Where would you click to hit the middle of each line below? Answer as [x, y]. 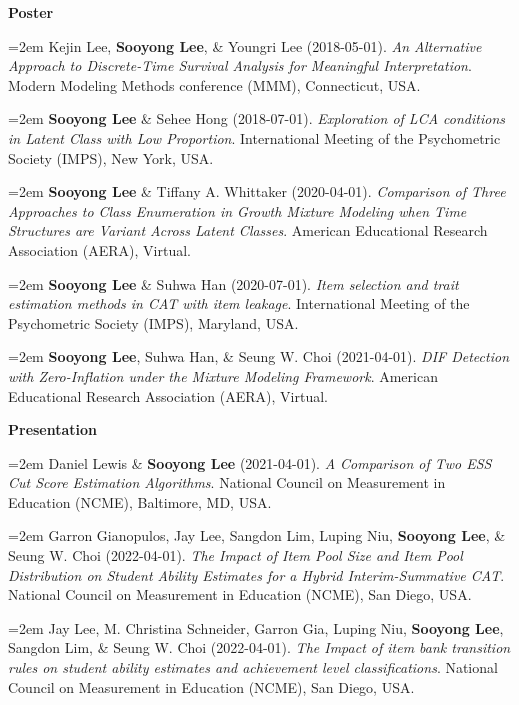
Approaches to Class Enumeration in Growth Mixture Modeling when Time [237, 210]
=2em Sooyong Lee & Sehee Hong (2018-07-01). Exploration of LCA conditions [256, 118]
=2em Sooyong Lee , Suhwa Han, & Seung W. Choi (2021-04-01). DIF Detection [258, 356]
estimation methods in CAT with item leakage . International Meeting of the [239, 303]
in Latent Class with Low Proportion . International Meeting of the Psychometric [254, 137]
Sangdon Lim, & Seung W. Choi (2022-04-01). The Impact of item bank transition [259, 647]
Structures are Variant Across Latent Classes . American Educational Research [248, 230]
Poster [31, 12]
